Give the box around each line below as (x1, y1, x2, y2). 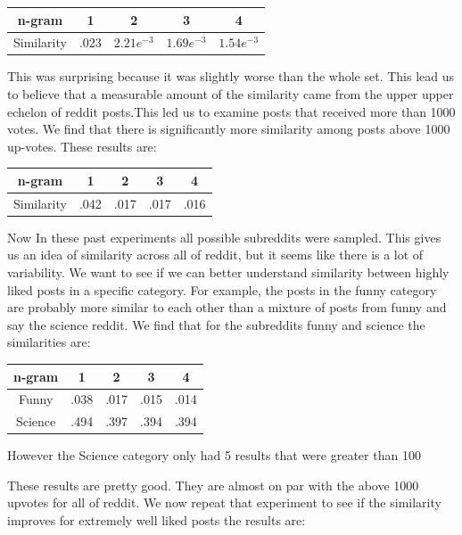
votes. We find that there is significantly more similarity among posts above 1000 (7, 119, 450, 138)
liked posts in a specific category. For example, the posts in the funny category (7, 280, 437, 299)
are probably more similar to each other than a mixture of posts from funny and (7, 298, 447, 317)
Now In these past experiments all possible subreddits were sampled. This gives (7, 227, 441, 246)
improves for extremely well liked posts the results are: (7, 511, 306, 530)
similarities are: (7, 333, 91, 351)
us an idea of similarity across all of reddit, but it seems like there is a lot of (7, 245, 424, 264)
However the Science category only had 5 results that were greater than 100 (7, 446, 421, 465)
